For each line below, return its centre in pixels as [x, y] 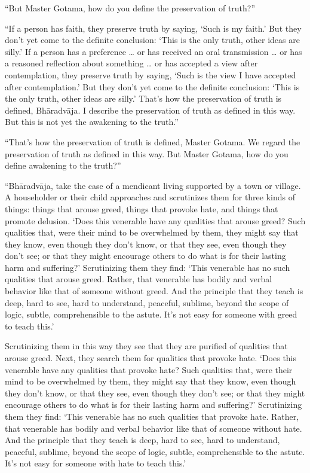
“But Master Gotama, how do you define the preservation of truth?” [130, 8]
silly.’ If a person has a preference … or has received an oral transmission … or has [154, 51]
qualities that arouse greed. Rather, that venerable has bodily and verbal [139, 279]
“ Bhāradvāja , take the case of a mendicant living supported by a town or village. [153, 185]
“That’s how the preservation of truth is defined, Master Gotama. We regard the [153, 141]
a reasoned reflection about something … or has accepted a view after [131, 63]
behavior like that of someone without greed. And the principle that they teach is [154, 291]
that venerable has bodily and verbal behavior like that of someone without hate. [154, 428]
